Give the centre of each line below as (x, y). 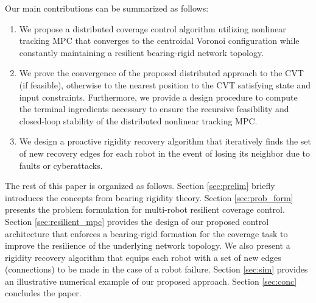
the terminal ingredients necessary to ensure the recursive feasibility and (154, 109)
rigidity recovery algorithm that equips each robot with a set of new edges (143, 257)
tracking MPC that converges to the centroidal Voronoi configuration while (159, 41)
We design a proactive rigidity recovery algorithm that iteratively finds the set (165, 141)
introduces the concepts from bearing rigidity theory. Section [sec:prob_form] (149, 197)
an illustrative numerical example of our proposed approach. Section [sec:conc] (151, 281)
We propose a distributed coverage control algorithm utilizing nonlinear (153, 28)
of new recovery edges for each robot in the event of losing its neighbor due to (164, 153)
